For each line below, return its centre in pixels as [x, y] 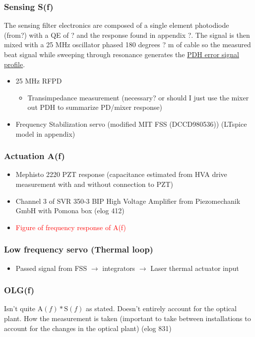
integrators [119, 268]
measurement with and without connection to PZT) [95, 184]
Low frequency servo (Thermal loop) [79, 249]
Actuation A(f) [34, 156]
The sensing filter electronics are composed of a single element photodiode [117, 25]
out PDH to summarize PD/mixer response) [95, 107]
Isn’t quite [20, 308]
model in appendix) [45, 133]
